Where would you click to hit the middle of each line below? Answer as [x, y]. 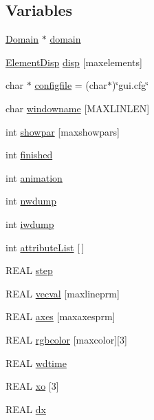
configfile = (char [71, 85]
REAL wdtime [36, 363]
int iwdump [30, 223]
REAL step [29, 270]
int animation [34, 177]
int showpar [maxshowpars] [63, 131]
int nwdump [31, 201]
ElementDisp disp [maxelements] [74, 62]
